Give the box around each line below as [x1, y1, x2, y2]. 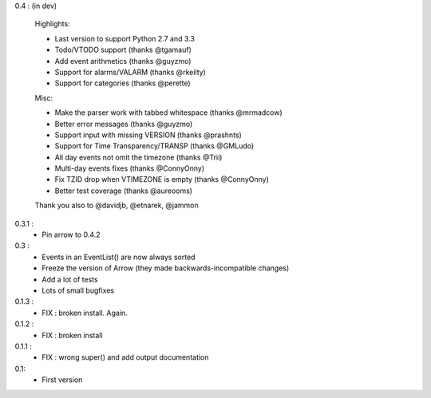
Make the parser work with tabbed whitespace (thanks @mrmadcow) [54, 108, 283, 117]
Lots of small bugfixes [42, 286, 115, 295]
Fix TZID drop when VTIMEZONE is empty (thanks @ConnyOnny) [54, 175, 269, 184]
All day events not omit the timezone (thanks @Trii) [54, 152, 223, 162]
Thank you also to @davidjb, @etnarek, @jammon [34, 200, 199, 211]
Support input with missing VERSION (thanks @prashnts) [54, 130, 243, 140]
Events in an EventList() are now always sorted [42, 252, 196, 262]
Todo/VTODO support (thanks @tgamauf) [54, 45, 192, 55]
